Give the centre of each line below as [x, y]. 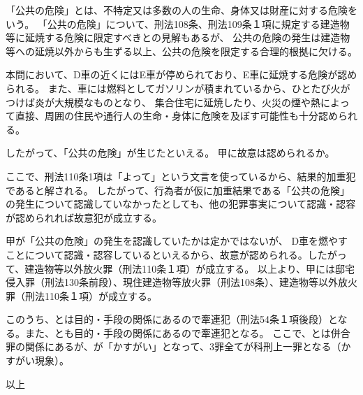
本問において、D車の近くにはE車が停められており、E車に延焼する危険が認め [181, 74]
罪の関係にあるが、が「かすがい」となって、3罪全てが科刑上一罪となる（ [173, 346]
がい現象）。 [42, 360]
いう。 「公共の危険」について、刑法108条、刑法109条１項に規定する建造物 [178, 23]
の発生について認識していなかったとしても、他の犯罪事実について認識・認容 [181, 204]
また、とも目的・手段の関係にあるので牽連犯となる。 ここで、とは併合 [187, 332]
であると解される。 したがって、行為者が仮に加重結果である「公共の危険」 [178, 190]
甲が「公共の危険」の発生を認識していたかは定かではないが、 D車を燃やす [177, 241]
